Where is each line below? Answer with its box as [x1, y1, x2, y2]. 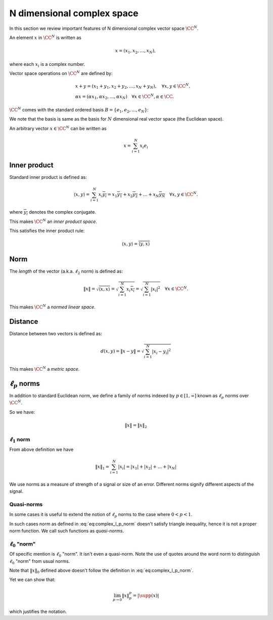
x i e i [140, 142, 149, 149]
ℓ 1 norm [9, 436, 30, 444]
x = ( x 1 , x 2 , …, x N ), [115, 48, 156, 55]
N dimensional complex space [9, 8, 139, 19]
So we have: [9, 409, 35, 415]
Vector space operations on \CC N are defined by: [9, 70, 113, 76]
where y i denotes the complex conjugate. [9, 209, 96, 216]
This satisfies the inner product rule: [9, 227, 85, 234]
